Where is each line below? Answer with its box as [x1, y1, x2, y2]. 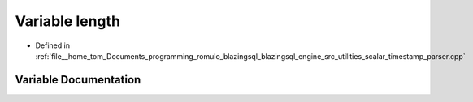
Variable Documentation [15, 73, 141, 87]
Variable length [15, 12, 121, 30]
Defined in [35, 40, 71, 50]
